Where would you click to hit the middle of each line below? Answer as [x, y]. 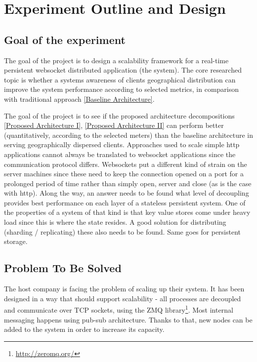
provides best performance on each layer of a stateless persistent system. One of [125, 202]
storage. [16, 241]
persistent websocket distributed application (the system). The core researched [123, 70]
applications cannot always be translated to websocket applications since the [120, 154]
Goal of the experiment [65, 39]
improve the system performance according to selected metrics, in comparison [122, 89]
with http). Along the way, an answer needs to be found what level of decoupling [127, 193]
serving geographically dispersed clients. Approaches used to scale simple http [122, 144]
